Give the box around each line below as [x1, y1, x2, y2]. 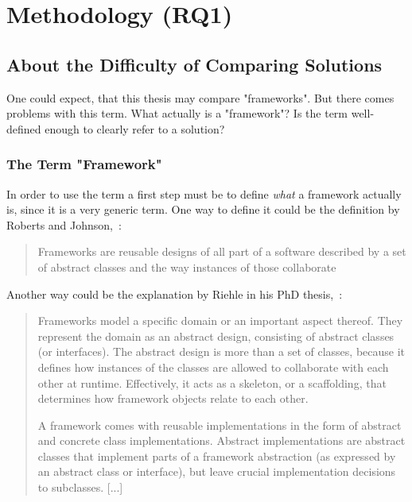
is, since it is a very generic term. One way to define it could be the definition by [6, 201, 400, 218]
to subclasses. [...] [37, 479, 123, 496]
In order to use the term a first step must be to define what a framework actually [6, 185, 402, 202]
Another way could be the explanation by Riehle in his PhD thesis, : [6, 285, 343, 302]
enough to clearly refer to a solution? [45, 120, 225, 137]
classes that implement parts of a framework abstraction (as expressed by [37, 447, 396, 464]
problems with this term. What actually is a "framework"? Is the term [6, 105, 348, 122]
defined [6, 120, 41, 137]
